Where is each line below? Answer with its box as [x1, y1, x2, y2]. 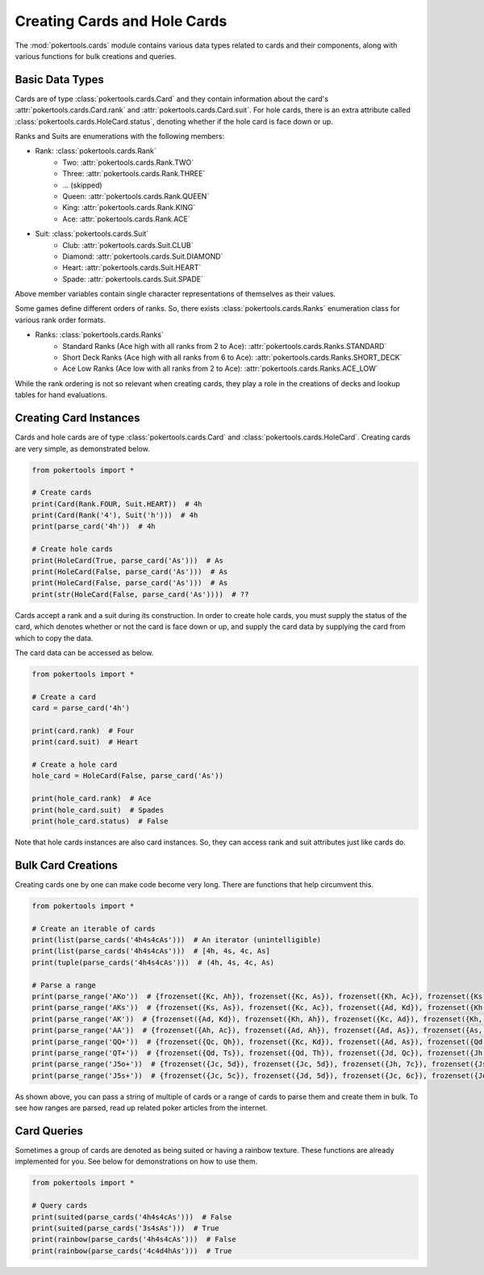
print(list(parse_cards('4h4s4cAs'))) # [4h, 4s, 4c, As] [31, 946, 270, 956]
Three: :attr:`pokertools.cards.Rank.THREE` [62, 169, 206, 179]
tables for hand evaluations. [15, 390, 108, 400]
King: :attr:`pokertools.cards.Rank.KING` [62, 203, 196, 212]
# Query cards [31, 1201, 88, 1210]
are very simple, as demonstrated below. [15, 444, 150, 453]
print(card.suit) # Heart [31, 738, 139, 747]
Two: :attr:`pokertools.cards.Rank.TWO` [62, 158, 194, 167]
